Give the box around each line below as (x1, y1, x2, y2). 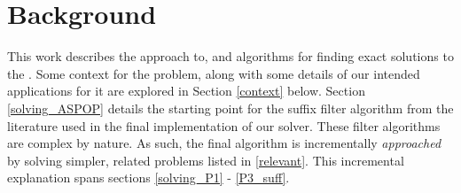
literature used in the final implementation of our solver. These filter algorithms (7, 116, 441, 135)
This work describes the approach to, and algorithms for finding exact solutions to (7, 47, 454, 66)
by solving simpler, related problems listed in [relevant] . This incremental (7, 151, 404, 169)
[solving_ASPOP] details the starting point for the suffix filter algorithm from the (7, 98, 454, 117)
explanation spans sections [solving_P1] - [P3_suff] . (7, 168, 290, 187)
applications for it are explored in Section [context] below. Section (7, 81, 365, 100)
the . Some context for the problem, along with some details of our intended (7, 64, 420, 82)
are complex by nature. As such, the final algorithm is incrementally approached (7, 134, 441, 152)
